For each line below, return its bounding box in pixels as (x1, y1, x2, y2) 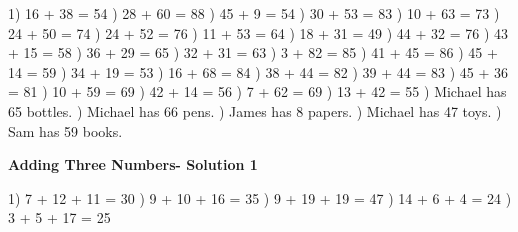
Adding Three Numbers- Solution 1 (8, 154, 258, 175)
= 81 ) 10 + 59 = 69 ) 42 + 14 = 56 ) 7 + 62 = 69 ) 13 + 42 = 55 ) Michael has (8, 81, 507, 102)
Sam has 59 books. (8, 120, 123, 141)
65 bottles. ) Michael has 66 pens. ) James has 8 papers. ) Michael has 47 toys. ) (8, 100, 502, 121)
